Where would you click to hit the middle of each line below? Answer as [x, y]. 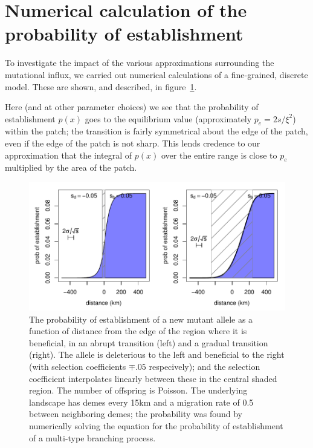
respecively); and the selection [205, 367]
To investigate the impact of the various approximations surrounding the [140, 63]
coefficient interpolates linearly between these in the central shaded [153, 378]
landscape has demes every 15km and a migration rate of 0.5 [141, 402]
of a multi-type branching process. [92, 437]
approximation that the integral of [69, 155]
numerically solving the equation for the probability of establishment [156, 426]
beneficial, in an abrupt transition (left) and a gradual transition [149, 342]
